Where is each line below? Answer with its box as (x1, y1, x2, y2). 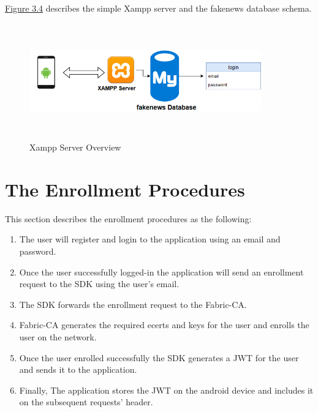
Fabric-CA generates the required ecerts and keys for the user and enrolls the (19, 318, 309, 331)
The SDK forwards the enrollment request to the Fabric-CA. (19, 298, 247, 310)
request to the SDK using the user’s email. (19, 277, 180, 290)
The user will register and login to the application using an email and (19, 233, 281, 245)
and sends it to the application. (19, 363, 137, 376)
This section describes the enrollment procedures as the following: (5, 212, 252, 225)
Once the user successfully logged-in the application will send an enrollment (19, 265, 304, 278)
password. (19, 245, 56, 258)
